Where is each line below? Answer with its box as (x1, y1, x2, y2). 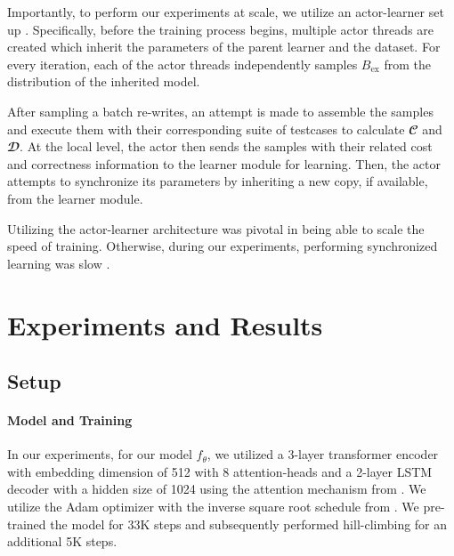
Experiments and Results (7, 306, 323, 342)
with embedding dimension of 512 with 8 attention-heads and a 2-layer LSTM (7, 462, 433, 480)
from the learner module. (7, 189, 143, 207)
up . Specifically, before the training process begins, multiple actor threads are (7, 20, 434, 38)
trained (7, 514, 46, 533)
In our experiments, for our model (7, 445, 192, 463)
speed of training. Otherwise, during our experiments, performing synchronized (7, 237, 438, 255)
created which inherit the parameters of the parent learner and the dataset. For (7, 37, 441, 56)
